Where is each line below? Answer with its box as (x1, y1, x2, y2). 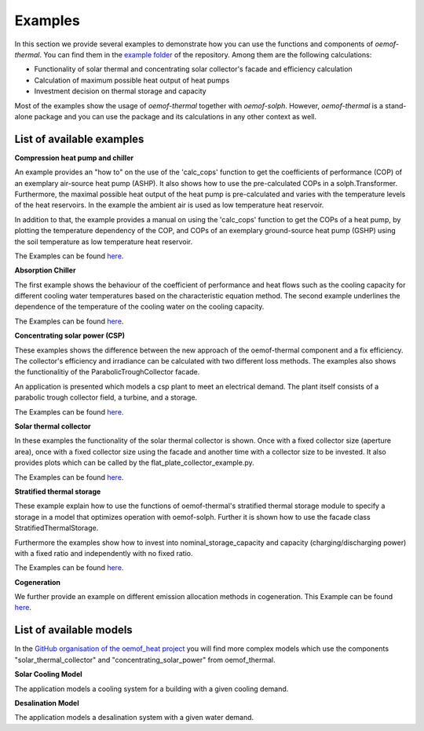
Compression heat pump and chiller (14, 153, 133, 163)
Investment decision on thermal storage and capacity (34, 86, 207, 96)
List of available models (14, 623, 133, 637)
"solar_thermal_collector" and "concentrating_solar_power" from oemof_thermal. (14, 655, 276, 664)
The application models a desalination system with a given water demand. (14, 713, 254, 722)
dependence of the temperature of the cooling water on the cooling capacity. (14, 302, 265, 312)
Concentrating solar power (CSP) (14, 331, 126, 341)
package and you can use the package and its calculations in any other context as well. (34, 111, 317, 121)
